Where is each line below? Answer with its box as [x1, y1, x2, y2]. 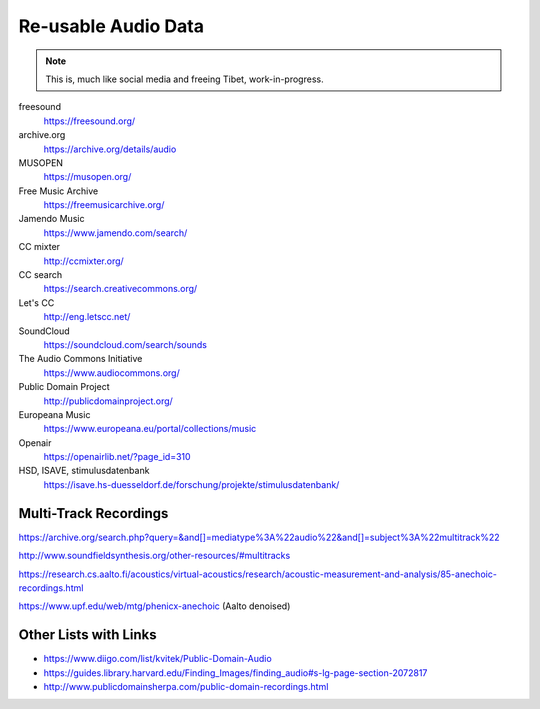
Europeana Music [18, 408, 91, 420]
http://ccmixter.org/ [43, 255, 124, 267]
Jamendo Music [18, 213, 85, 225]
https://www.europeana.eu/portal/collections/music [43, 423, 257, 435]
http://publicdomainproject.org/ [43, 395, 174, 407]
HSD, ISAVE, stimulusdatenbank [18, 465, 150, 477]
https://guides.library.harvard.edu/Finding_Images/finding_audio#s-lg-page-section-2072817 [43, 666, 428, 679]
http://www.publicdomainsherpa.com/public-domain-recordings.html [43, 681, 329, 693]
